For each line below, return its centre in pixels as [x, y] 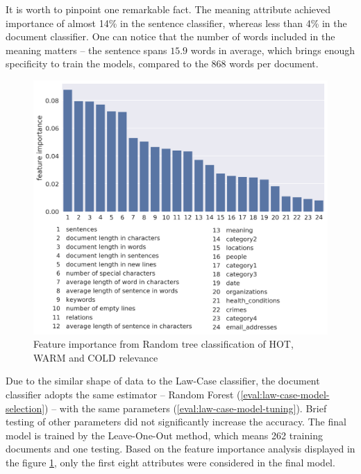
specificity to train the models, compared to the [107, 64]
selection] [25, 408]
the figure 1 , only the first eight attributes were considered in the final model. [170, 462]
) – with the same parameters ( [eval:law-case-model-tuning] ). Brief [186, 408]
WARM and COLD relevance [96, 357]
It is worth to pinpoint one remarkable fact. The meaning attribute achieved [168, 9]
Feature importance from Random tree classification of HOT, [163, 344]
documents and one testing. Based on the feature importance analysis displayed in [180, 449]
